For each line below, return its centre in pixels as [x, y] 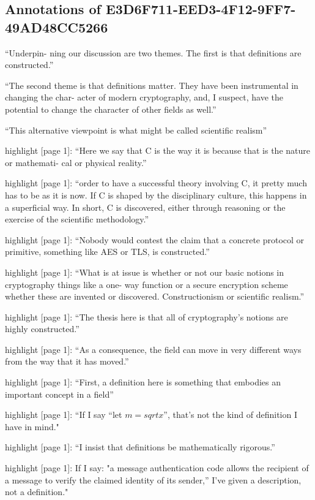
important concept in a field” [59, 394]
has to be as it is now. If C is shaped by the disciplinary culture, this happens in [156, 195]
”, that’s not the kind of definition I [230, 415]
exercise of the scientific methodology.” [77, 219]
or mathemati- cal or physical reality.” [76, 162]
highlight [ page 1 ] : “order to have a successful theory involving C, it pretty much [156, 183]
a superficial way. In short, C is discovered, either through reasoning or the [145, 207]
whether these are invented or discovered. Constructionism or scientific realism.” [155, 296]
